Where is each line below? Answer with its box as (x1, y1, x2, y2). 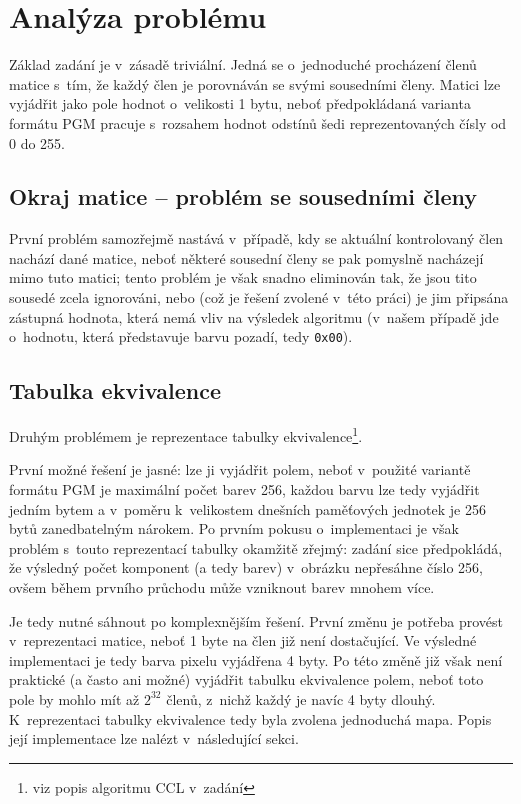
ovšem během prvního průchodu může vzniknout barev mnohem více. (9, 576, 435, 597)
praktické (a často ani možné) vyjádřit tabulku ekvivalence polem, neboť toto (9, 669, 484, 690)
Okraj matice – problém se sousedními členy (9, 181, 478, 212)
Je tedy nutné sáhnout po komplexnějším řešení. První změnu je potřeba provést (9, 610, 503, 631)
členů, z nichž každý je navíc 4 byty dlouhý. (166, 688, 436, 709)
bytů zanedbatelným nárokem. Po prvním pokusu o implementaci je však (9, 518, 460, 539)
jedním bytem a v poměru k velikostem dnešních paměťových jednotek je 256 (9, 498, 486, 519)
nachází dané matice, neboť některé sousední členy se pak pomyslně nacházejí (9, 247, 484, 268)
